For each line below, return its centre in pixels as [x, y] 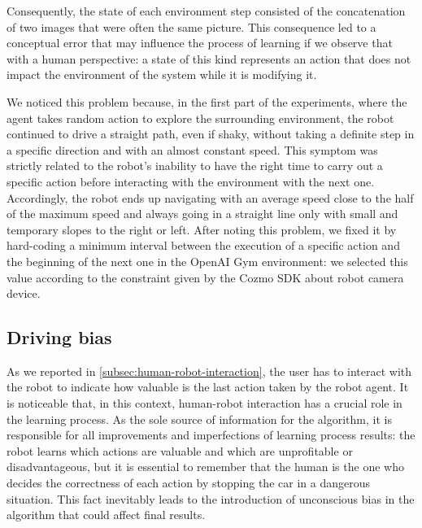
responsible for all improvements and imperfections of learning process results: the [211, 435]
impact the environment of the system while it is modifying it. [162, 74]
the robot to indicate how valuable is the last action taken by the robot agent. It [208, 387]
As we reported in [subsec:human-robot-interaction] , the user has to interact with [209, 371]
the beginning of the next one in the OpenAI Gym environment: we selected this [207, 261]
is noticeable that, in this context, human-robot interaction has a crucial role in [204, 403]
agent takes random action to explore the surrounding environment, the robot [200, 118]
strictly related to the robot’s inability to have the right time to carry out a [195, 166]
